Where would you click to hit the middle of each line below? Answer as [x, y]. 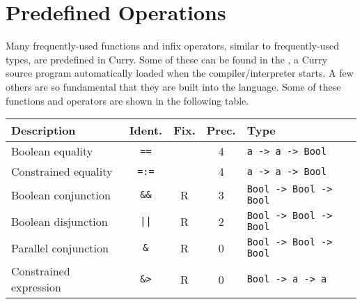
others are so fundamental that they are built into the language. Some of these [173, 86]
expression [36, 287]
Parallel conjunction [60, 248]
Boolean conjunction [61, 195]
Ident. [146, 130]
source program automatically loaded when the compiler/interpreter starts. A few [180, 73]
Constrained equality [62, 172]
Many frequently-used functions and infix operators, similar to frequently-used [172, 46]
